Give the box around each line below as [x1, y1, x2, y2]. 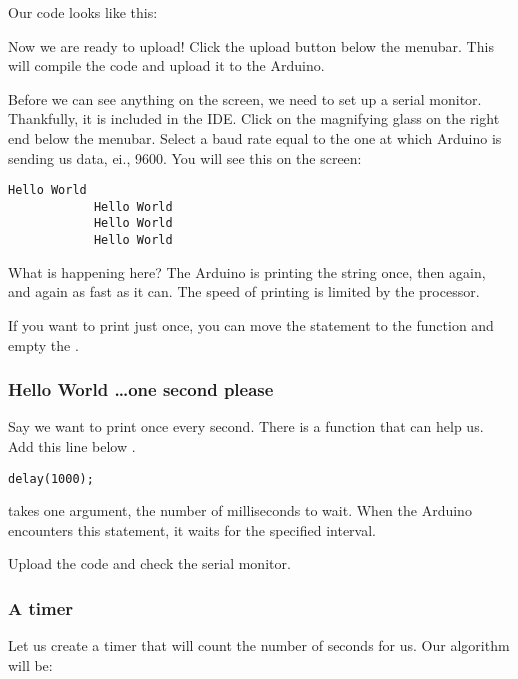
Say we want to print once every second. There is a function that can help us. [8, 416, 484, 437]
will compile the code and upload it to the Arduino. [8, 55, 325, 76]
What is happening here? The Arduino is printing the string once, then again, [8, 261, 486, 282]
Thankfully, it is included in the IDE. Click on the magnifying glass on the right [8, 108, 500, 129]
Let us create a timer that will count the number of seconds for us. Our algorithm [8, 635, 510, 656]
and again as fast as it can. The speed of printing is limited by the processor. [8, 281, 480, 302]
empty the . [8, 334, 79, 355]
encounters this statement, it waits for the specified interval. [8, 519, 376, 540]
